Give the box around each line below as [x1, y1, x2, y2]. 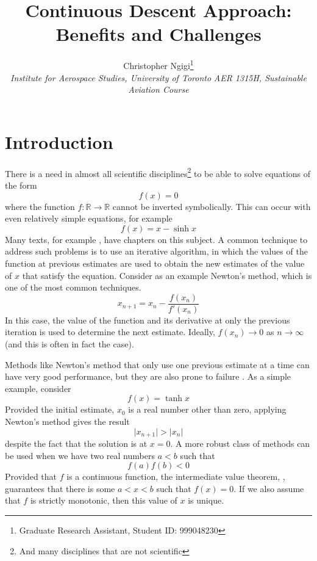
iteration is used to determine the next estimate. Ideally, [5, 325, 215, 338]
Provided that [5, 470, 57, 483]
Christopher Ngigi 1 [123, 57, 194, 71]
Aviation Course [128, 83, 189, 96]
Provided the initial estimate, [5, 403, 115, 416]
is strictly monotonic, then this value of [30, 494, 177, 507]
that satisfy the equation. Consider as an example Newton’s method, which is [22, 269, 312, 281]
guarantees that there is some [5, 482, 115, 494]
